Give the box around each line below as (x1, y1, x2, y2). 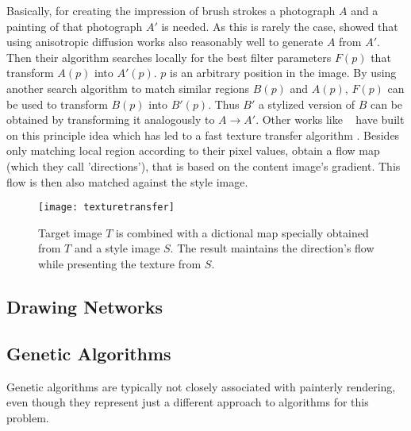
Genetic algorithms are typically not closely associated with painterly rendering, (6, 378, 396, 394)
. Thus (208, 95, 240, 112)
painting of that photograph (6, 17, 143, 34)
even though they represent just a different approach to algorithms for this (6, 394, 369, 410)
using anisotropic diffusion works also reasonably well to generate (6, 33, 324, 50)
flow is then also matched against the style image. (6, 173, 248, 190)
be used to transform (6, 95, 108, 112)
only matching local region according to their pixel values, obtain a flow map (6, 142, 380, 159)
